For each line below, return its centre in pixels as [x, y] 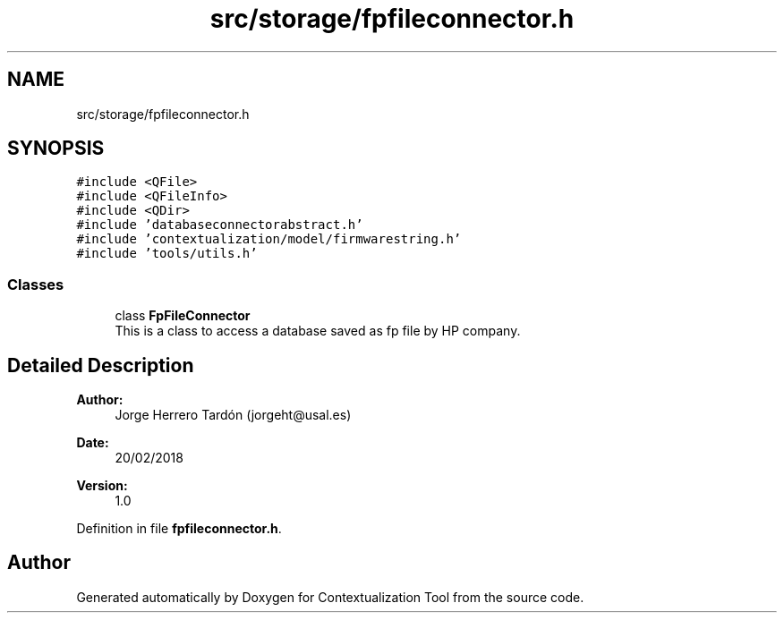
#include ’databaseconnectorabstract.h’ [220, 225]
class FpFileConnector [183, 316]
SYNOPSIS [56, 149]
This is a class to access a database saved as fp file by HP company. [318, 331]
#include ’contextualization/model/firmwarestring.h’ [269, 239]
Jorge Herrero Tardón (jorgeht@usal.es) [233, 415]
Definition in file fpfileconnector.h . [179, 529]
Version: [102, 486]
